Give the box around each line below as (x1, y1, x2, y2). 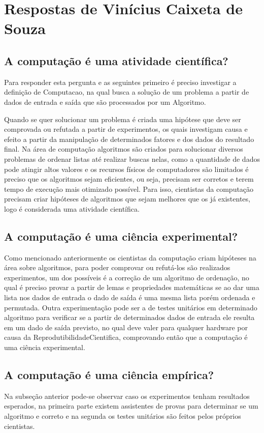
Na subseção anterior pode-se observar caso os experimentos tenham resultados (4, 390, 250, 401)
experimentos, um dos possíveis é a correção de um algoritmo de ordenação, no (4, 272, 249, 282)
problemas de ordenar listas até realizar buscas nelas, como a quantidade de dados (4, 153, 260, 164)
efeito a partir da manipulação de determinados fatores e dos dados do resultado (4, 133, 254, 144)
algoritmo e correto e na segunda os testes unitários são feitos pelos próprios (4, 411, 241, 421)
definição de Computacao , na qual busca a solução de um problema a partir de (4, 86, 249, 97)
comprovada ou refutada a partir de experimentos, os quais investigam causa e (4, 124, 248, 134)
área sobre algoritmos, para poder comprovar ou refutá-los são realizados (4, 262, 230, 273)
